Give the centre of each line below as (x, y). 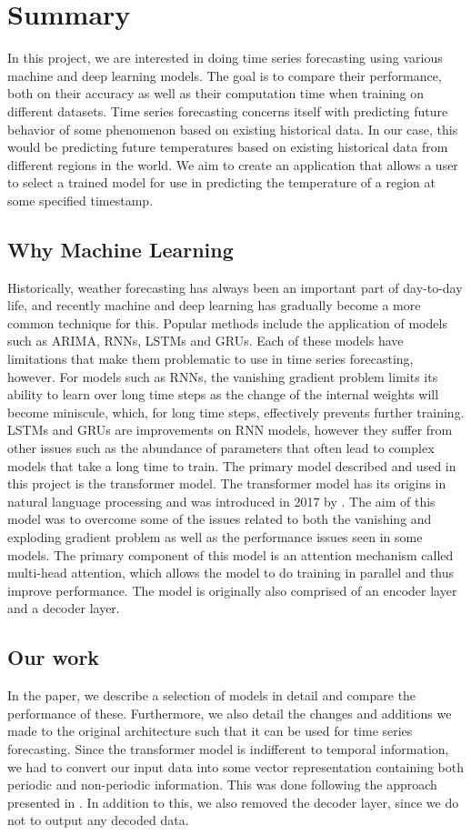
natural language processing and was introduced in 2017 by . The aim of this (221, 501)
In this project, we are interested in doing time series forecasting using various (225, 58)
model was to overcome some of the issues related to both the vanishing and (220, 519)
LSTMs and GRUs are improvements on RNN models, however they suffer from (230, 430)
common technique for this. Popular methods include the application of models (227, 322)
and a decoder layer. (64, 608)
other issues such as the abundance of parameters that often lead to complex (221, 448)
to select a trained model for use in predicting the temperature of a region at (221, 182)
